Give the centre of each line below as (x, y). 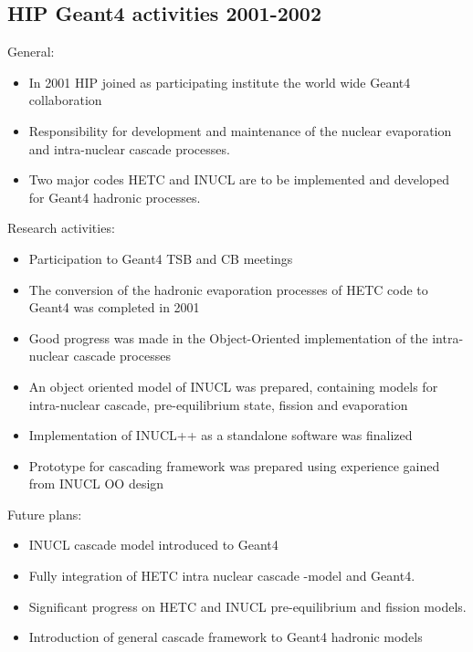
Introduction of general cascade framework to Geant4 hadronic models (226, 637)
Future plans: (45, 514)
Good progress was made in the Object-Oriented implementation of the (228, 337)
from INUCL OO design (96, 484)
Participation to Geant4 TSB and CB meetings (161, 258)
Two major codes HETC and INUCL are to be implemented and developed (239, 179)
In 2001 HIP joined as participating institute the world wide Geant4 (220, 82)
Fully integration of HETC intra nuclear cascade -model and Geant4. (222, 576)
